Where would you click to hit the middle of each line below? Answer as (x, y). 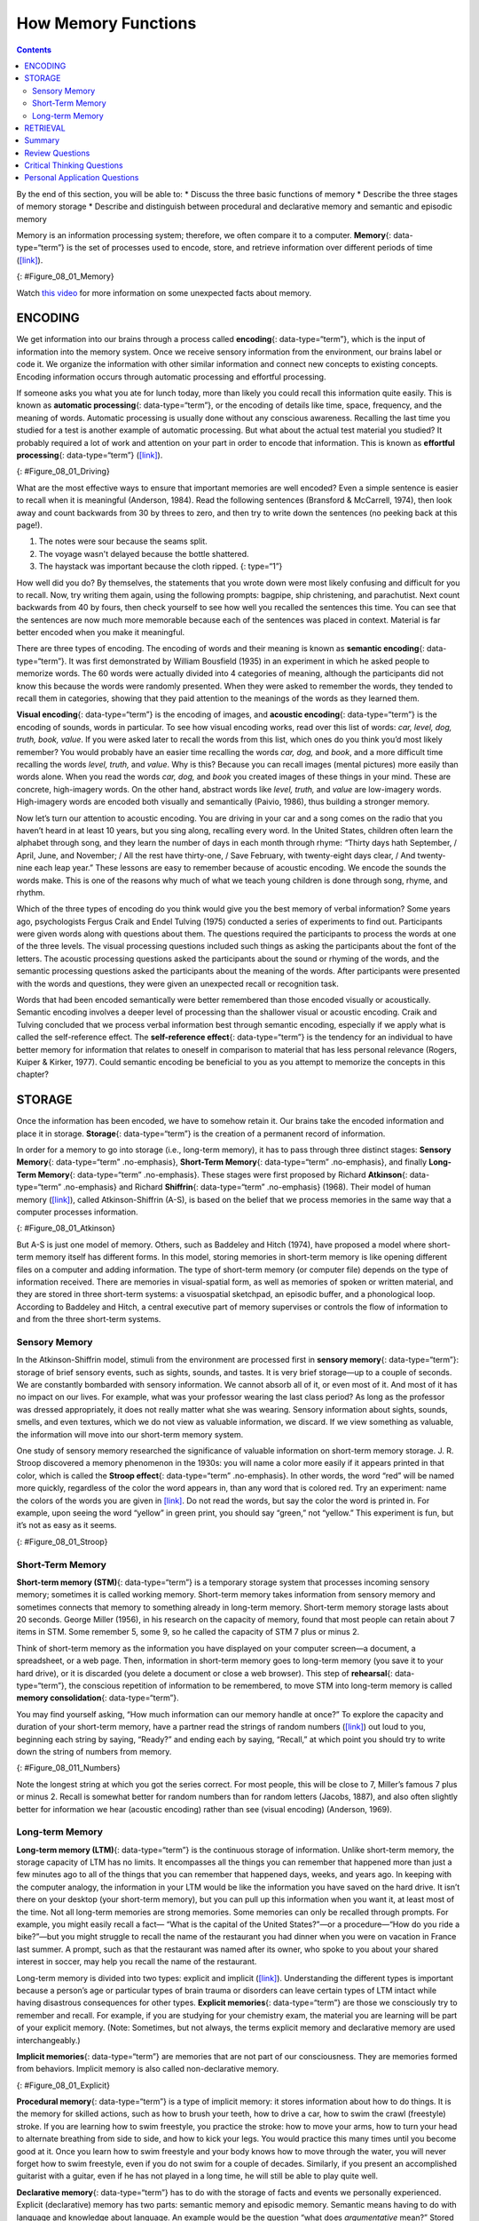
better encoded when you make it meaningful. (101, 633)
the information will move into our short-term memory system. (130, 1434)
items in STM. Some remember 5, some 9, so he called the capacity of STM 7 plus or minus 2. (188, 1632)
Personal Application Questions (82, 178)
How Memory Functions (106, 23)
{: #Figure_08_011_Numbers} (69, 1768)
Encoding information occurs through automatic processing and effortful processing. (171, 377)
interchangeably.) (48, 2040)
